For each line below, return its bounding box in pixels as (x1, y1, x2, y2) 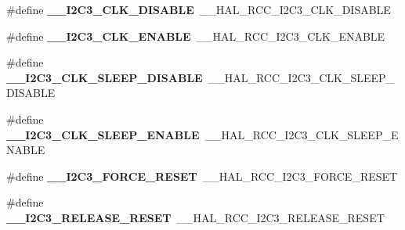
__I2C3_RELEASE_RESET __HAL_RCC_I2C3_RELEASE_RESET (6, 209, 385, 225)
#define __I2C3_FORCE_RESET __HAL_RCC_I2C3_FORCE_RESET (6, 167, 398, 184)
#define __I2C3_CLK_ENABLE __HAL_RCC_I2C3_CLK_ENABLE (6, 27, 385, 44)
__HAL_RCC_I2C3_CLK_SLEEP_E (204, 126, 399, 142)
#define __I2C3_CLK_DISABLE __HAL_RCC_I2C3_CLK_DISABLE (6, 2, 391, 17)
